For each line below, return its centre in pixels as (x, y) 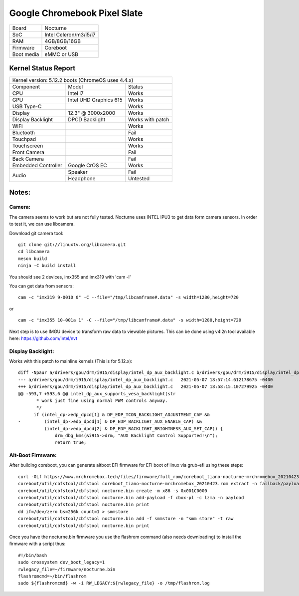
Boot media (26, 54)
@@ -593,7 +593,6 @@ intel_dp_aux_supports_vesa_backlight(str (97, 394)
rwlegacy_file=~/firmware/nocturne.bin (67, 569)
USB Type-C (27, 106)
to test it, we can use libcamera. (42, 224)
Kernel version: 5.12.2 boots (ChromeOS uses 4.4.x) (73, 80)
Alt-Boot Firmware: (33, 455)
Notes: (20, 192)
